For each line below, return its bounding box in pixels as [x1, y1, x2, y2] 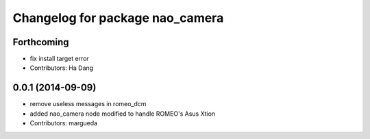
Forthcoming [12, 36, 69, 48]
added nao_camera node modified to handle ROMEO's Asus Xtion [29, 110, 216, 118]
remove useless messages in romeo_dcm [29, 100, 147, 108]
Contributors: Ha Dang [29, 64, 94, 72]
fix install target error [29, 55, 89, 63]
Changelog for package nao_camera [12, 10, 224, 25]
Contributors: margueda [29, 119, 98, 127]
